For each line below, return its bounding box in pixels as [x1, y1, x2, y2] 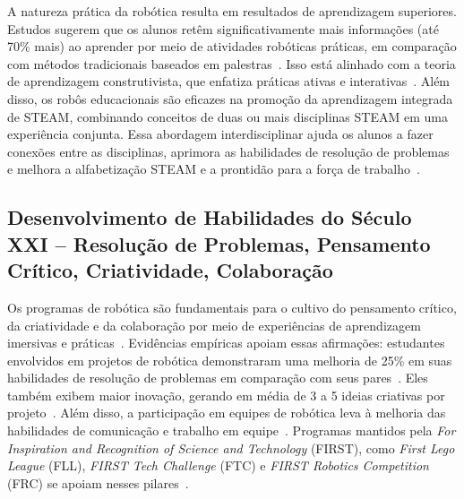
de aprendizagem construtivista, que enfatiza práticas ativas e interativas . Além [7, 72, 451, 90]
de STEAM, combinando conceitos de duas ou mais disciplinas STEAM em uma [7, 107, 448, 125]
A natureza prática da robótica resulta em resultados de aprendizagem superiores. [7, 2, 457, 20]
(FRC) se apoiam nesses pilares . [7, 473, 189, 492]
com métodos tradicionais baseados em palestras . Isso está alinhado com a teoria [7, 54, 456, 73]
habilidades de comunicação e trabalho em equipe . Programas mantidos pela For [7, 421, 456, 440]
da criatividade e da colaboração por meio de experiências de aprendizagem [7, 315, 421, 334]
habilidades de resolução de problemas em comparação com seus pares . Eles [7, 368, 428, 387]
